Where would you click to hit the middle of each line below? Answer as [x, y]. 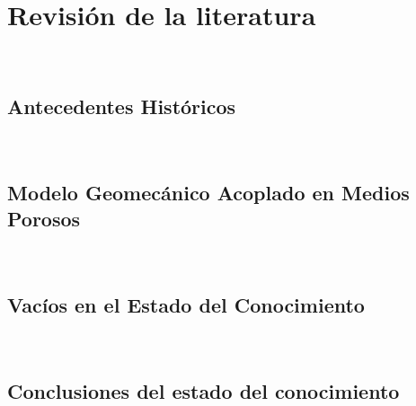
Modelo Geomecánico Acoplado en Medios [208, 192]
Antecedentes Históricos [122, 106]
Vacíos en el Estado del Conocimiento [186, 305]
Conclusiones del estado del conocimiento [204, 390]
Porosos [44, 219]
